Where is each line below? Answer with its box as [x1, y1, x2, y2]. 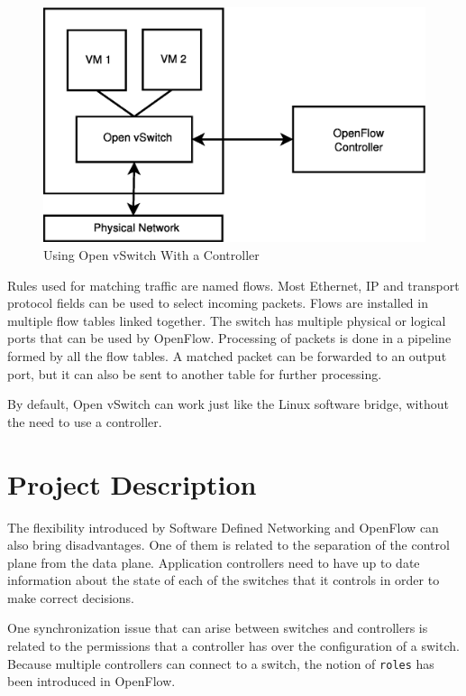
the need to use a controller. [7, 412, 162, 431]
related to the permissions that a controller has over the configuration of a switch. [7, 636, 460, 655]
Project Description [7, 465, 257, 502]
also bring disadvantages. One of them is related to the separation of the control [7, 535, 450, 554]
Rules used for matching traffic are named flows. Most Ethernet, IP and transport [7, 275, 460, 294]
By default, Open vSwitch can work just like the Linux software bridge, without [7, 394, 449, 413]
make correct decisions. [7, 588, 134, 607]
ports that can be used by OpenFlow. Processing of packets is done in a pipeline [7, 329, 452, 348]
